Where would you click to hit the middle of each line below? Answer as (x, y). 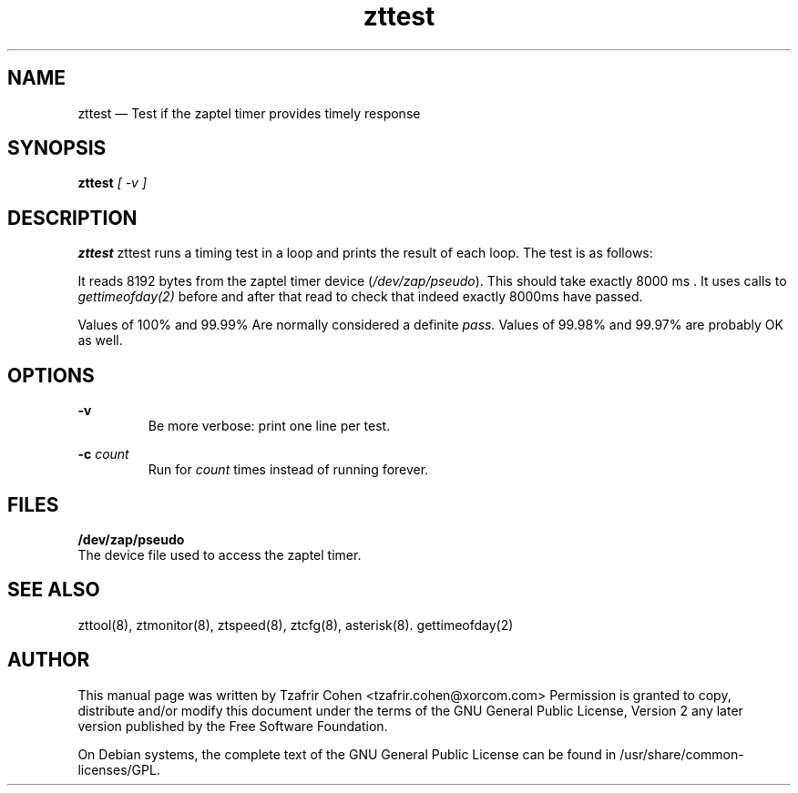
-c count (103, 454)
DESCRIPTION (72, 218)
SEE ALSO (54, 590)
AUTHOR (49, 660)
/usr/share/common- (682, 754)
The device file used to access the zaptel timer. (220, 554)
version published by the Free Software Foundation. (233, 726)
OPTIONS (51, 375)
